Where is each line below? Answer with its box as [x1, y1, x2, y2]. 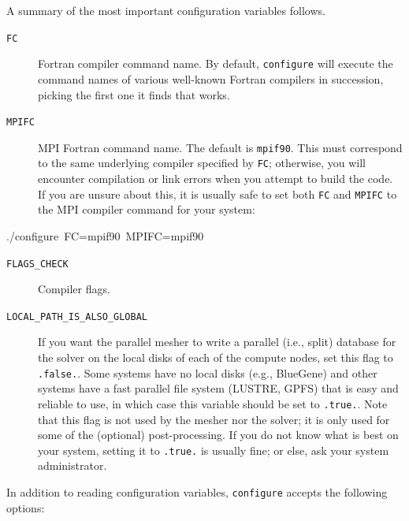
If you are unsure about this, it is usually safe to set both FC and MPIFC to [38, 185, 397, 202]
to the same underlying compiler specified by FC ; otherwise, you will [38, 154, 366, 171]
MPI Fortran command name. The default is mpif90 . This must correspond [38, 139, 403, 155]
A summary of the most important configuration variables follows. [6, 2, 325, 18]
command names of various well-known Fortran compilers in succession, [38, 70, 384, 87]
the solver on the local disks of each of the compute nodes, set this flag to [38, 349, 393, 365]
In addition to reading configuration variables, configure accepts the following [6, 483, 388, 500]
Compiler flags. [38, 281, 110, 297]
